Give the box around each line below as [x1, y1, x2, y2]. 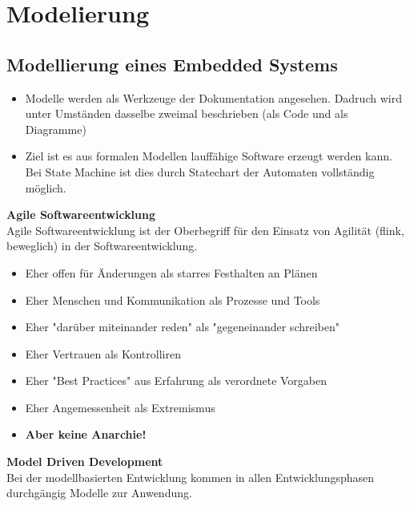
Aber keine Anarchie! [25, 426, 147, 443]
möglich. [25, 179, 66, 196]
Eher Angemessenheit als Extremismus [25, 399, 215, 415]
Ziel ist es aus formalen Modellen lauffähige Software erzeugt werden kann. [25, 148, 392, 164]
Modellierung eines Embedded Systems [6, 51, 338, 76]
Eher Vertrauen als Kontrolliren [25, 345, 181, 362]
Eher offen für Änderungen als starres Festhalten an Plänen [25, 264, 318, 281]
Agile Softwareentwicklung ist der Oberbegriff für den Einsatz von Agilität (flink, [6, 221, 404, 238]
